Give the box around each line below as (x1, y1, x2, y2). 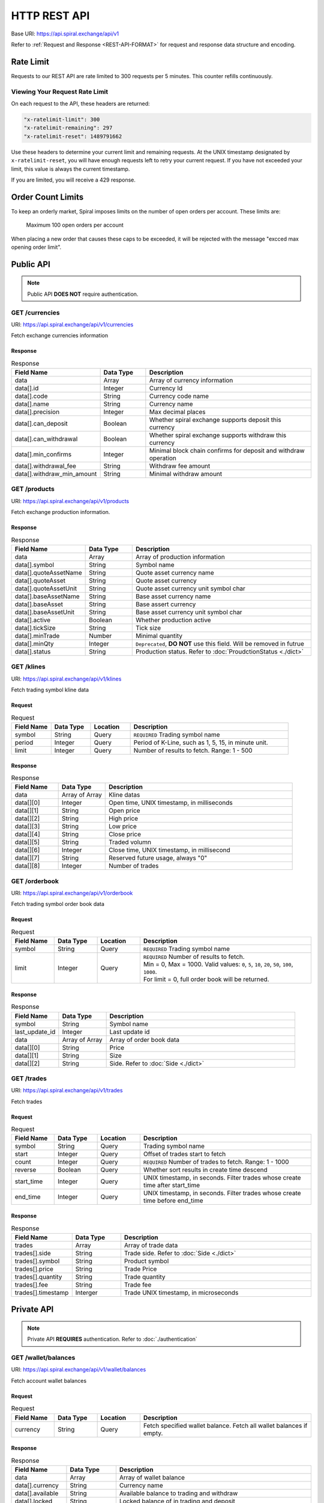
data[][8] (14, 862, 40, 870)
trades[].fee (14, 1281, 48, 1289)
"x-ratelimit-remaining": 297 (23, 124, 113, 132)
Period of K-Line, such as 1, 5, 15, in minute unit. (133, 738, 268, 747)
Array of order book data (109, 1035, 180, 1044)
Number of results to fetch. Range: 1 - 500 (133, 746, 253, 755)
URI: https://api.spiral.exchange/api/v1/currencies (11, 320, 134, 328)
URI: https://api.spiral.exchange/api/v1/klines (11, 675, 122, 682)
